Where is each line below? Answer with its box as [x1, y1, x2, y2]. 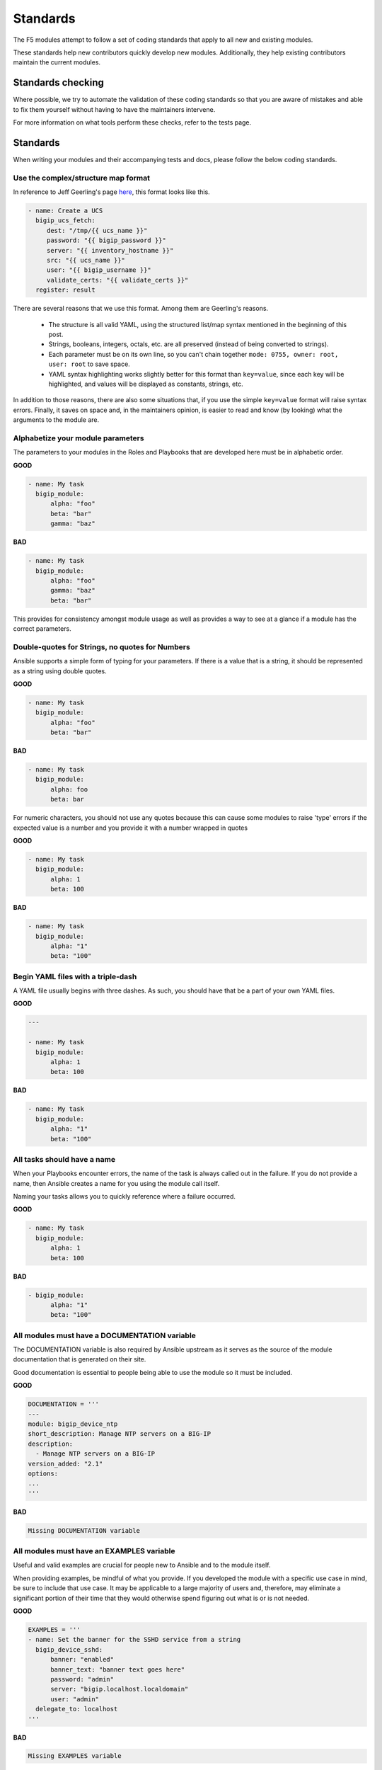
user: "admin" [50, 1695, 99, 1703]
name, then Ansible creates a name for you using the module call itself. [13, 1179, 220, 1187]
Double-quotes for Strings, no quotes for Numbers [13, 641, 190, 651]
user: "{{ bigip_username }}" [46, 266, 151, 274]
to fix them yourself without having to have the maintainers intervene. [13, 105, 216, 113]
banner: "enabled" [50, 1655, 115, 1664]
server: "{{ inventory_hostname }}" [46, 246, 174, 254]
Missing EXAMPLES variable [28, 1752, 122, 1760]
